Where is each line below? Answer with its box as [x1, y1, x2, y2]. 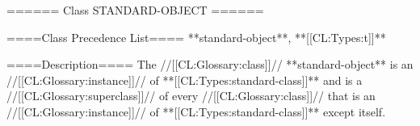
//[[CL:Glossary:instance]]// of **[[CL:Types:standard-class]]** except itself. [6, 103, 386, 120]
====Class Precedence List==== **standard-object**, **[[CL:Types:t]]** [6, 28, 386, 45]
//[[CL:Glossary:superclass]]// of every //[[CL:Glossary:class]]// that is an [6, 87, 376, 104]
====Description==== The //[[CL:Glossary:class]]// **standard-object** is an [6, 56, 414, 73]
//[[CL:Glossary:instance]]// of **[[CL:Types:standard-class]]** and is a [6, 71, 363, 88]
